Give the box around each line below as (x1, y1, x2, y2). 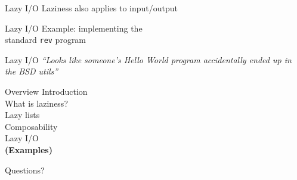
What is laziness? (5, 97, 68, 109)
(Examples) (5, 144, 52, 156)
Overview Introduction (5, 85, 88, 98)
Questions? (5, 163, 45, 176)
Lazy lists (5, 108, 40, 121)
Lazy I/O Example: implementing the (5, 21, 143, 34)
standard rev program (5, 33, 86, 46)
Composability (5, 120, 58, 132)
